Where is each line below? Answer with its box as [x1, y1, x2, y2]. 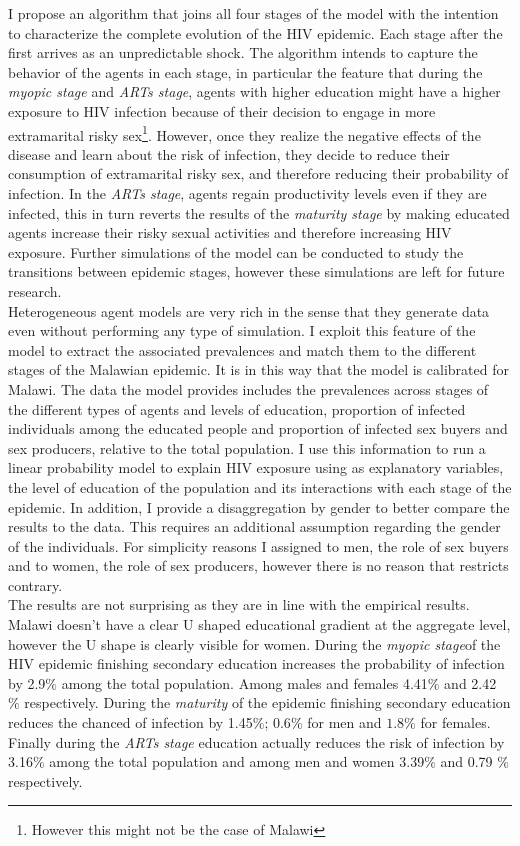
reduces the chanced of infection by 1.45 [8, 712, 253, 733]
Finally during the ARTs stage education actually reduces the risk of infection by [8, 731, 505, 752]
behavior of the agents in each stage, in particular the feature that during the [8, 61, 483, 82]
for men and [307, 712, 382, 733]
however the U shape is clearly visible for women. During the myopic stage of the [8, 633, 501, 654]
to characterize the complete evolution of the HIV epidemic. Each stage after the [8, 22, 503, 43]
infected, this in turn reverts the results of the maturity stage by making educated [8, 202, 510, 223]
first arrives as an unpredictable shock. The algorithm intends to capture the [8, 42, 478, 63]
